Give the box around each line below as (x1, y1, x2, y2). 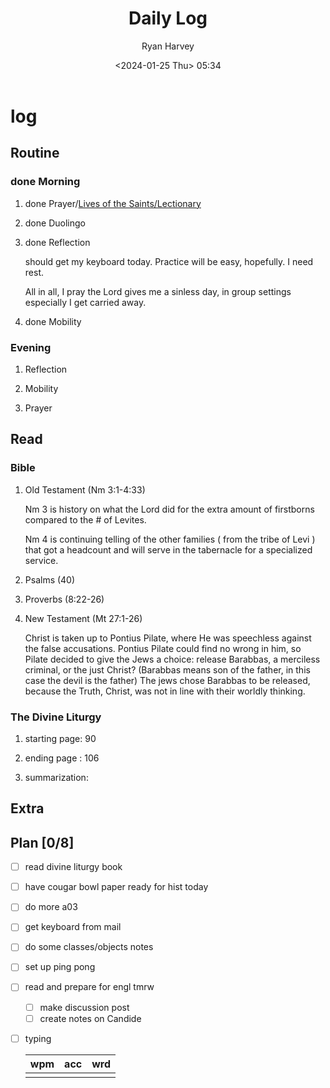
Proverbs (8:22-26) (24, 593, 105, 605)
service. (24, 554, 59, 566)
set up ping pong (24, 961, 96, 973)
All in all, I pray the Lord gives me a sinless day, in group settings (24, 285, 292, 297)
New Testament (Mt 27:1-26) (24, 612, 143, 624)
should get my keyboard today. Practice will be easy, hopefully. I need (24, 255, 314, 267)
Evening (10, 340, 52, 354)
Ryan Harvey (141, 40, 195, 52)
